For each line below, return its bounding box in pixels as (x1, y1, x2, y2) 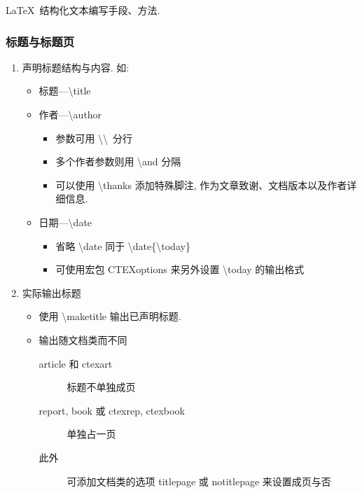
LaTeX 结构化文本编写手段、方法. (6, 3, 160, 17)
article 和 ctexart (39, 356, 113, 370)
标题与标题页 (6, 32, 75, 50)
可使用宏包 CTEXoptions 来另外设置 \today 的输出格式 (55, 262, 305, 277)
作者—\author (39, 107, 102, 121)
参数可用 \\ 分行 (55, 130, 133, 145)
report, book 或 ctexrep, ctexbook (39, 403, 185, 417)
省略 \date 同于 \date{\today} (55, 238, 190, 253)
